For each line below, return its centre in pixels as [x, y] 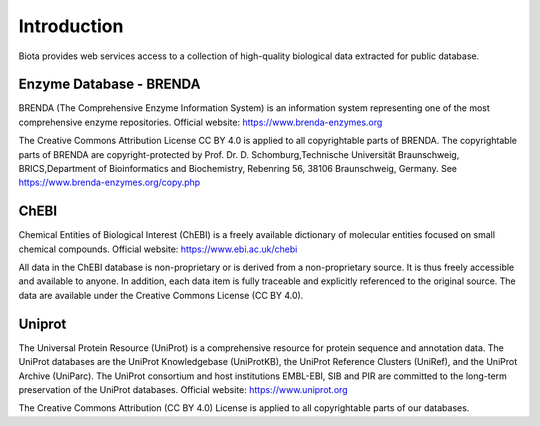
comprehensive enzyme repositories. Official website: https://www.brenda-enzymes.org [200, 122]
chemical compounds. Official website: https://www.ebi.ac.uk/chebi [158, 249]
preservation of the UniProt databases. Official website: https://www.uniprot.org [183, 389]
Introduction [71, 26]
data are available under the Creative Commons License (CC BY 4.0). [161, 295]
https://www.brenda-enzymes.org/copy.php [109, 182]
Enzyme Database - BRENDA [109, 84]
